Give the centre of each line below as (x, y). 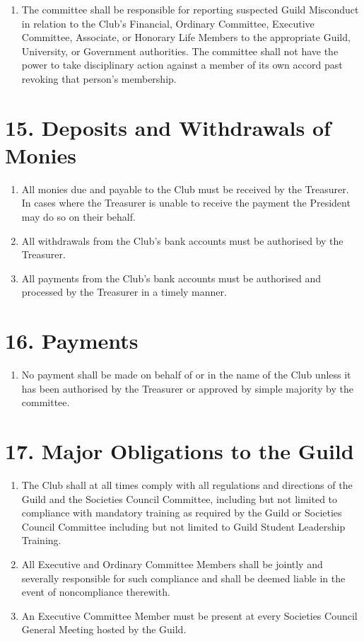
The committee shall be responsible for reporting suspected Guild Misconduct (190, 9)
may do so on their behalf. (78, 217)
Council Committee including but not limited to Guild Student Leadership (183, 526)
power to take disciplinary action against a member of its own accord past (182, 65)
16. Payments (72, 341)
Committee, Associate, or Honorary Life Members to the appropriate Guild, (186, 37)
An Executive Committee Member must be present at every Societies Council (189, 615)
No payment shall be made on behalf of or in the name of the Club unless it (186, 375)
